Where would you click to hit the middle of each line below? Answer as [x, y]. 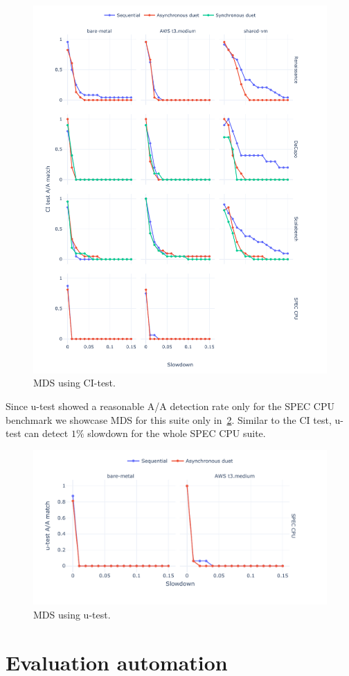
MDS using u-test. [72, 614]
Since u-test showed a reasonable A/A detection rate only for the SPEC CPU [170, 406]
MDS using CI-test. [74, 383]
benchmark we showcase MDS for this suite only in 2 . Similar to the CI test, [169, 419]
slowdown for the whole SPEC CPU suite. [177, 433]
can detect [46, 433]
